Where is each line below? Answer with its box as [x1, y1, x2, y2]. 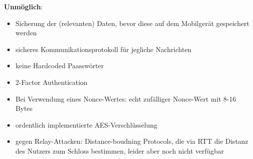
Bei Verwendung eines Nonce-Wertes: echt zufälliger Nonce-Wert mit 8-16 [15, 93, 236, 104]
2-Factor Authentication [15, 77, 88, 87]
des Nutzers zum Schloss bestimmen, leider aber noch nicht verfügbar [15, 145, 224, 156]
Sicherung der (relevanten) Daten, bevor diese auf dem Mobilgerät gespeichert [15, 18, 250, 28]
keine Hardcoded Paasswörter [15, 60, 104, 71]
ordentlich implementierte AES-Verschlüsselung [15, 119, 158, 130]
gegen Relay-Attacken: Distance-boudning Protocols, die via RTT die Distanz [15, 136, 249, 146]
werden [15, 27, 37, 38]
